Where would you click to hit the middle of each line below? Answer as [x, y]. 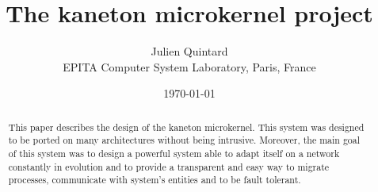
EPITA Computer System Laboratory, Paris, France [189, 66]
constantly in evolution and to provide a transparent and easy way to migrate [169, 166]
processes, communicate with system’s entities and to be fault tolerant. [155, 180]
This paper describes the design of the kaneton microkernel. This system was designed [186, 127]
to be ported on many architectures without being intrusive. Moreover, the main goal [184, 140]
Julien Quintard [189, 51]
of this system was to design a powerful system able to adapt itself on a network [174, 154]
